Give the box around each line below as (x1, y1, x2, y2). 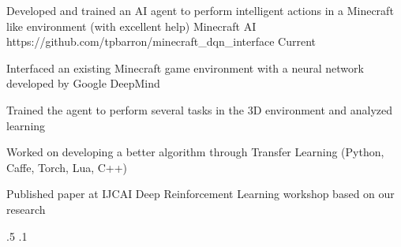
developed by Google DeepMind (6, 75, 160, 92)
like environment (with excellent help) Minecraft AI (6, 17, 257, 34)
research (6, 200, 46, 217)
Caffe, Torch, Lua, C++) (6, 159, 128, 175)
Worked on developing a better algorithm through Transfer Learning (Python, (6, 144, 384, 160)
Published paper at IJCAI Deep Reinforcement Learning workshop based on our (6, 185, 395, 202)
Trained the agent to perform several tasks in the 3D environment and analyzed (6, 101, 393, 118)
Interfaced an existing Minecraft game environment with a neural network (6, 59, 364, 76)
